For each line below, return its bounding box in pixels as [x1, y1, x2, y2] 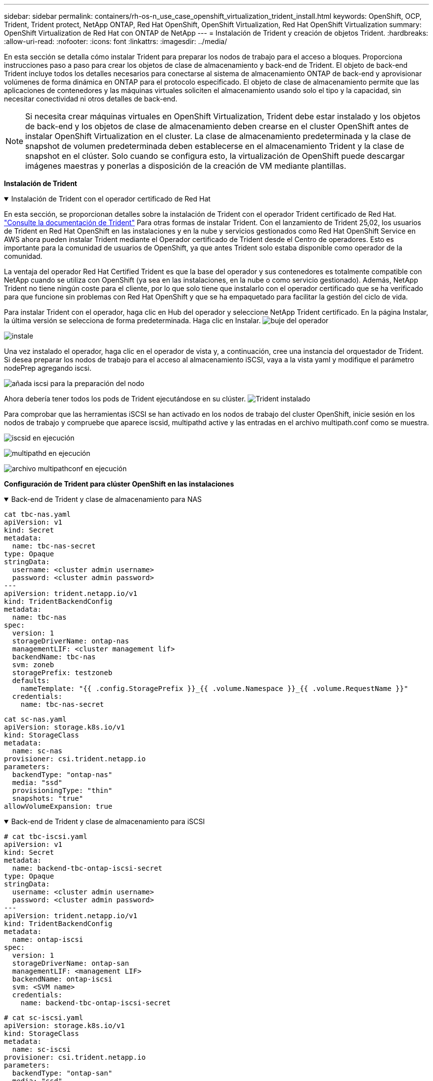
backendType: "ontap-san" [12, 1069, 113, 1077]
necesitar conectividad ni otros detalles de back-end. [4, 95, 177, 103]
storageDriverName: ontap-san [12, 959, 129, 967]
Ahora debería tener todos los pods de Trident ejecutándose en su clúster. [4, 394, 246, 403]
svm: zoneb [12, 661, 54, 669]
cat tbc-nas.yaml [4, 510, 71, 518]
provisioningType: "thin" [12, 786, 113, 794]
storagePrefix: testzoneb [12, 669, 113, 677]
